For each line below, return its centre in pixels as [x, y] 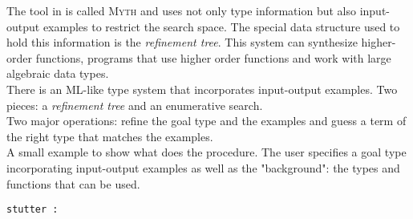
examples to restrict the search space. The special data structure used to [221, 26]
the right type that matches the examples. [110, 136]
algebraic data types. [58, 73]
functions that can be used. [73, 183]
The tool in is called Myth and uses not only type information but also [181, 10]
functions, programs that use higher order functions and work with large [213, 57]
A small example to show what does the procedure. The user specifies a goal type [206, 152]
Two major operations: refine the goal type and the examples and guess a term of [206, 121]
